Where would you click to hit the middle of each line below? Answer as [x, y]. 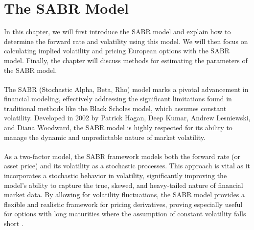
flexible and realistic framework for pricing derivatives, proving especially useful [123, 204]
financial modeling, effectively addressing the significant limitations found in [118, 99]
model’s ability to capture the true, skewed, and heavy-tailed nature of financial [124, 185]
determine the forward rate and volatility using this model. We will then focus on [126, 41]
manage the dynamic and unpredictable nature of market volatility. [105, 137]
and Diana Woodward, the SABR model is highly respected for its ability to [118, 127]
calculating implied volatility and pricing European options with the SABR [117, 51]
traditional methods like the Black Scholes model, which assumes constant [115, 108]
